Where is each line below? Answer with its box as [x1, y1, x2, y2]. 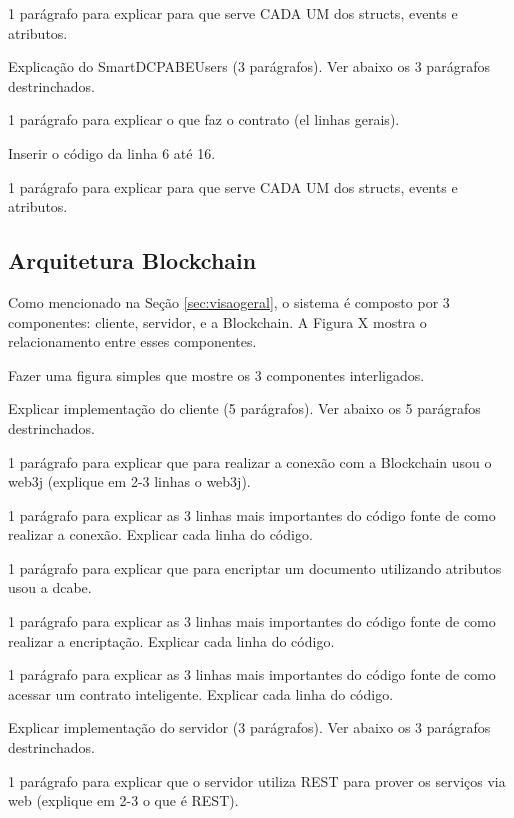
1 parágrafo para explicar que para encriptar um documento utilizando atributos [8, 557, 502, 578]
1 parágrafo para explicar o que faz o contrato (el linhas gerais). [8, 109, 400, 130]
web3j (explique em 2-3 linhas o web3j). [8, 471, 251, 492]
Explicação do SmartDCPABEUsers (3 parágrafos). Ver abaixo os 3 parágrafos [8, 56, 490, 77]
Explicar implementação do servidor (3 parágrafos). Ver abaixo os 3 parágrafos [8, 717, 491, 738]
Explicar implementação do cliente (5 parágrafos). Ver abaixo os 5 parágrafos [8, 398, 481, 419]
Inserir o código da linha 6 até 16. [8, 142, 216, 163]
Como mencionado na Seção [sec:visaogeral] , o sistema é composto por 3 [8, 291, 450, 312]
